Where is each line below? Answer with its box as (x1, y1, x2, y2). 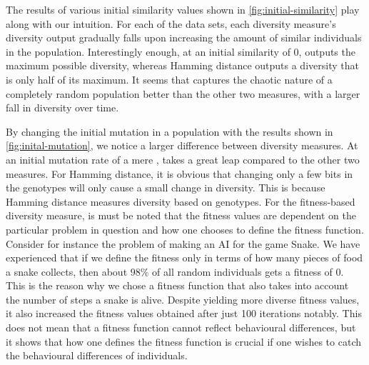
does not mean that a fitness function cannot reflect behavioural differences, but (6, 320, 356, 335)
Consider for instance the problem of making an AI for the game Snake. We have (6, 236, 360, 251)
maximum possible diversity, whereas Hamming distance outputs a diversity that (6, 58, 359, 73)
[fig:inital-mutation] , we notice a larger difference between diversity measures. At (6, 138, 358, 153)
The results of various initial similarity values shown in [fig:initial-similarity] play (6, 2, 360, 16)
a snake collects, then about (6, 264, 128, 279)
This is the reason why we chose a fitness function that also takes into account (6, 278, 349, 293)
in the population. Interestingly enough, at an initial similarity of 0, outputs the (6, 44, 355, 59)
